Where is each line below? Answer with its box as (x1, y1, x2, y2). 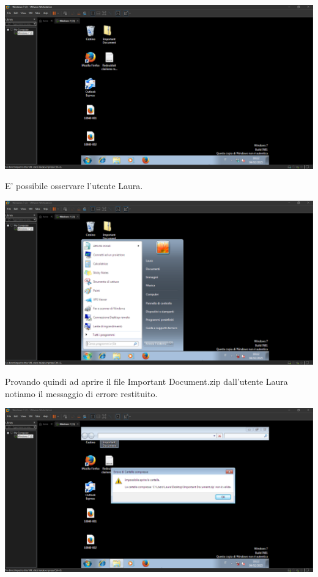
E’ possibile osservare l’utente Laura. (5, 179, 143, 192)
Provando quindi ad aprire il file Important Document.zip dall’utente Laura (5, 375, 288, 388)
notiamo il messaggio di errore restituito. (5, 387, 158, 400)
